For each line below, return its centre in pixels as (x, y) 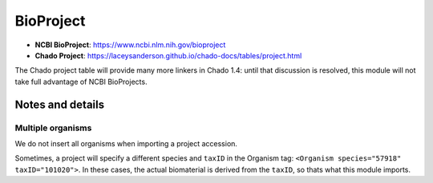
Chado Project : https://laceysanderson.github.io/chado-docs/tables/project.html (168, 55)
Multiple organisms (53, 128)
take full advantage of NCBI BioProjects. (81, 82)
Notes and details (59, 104)
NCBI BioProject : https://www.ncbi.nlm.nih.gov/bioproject (130, 45)
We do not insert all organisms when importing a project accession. (126, 143)
